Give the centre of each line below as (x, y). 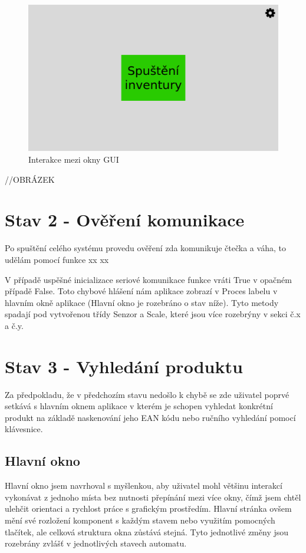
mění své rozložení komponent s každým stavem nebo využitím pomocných (140, 520)
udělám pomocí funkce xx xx (57, 259)
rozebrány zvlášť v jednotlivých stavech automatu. (96, 543)
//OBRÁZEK (30, 179)
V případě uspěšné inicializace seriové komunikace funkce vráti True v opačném (148, 279)
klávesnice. (24, 429)
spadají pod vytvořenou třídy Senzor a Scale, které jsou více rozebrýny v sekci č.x (153, 314)
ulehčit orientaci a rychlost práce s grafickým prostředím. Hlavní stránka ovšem (148, 508)
